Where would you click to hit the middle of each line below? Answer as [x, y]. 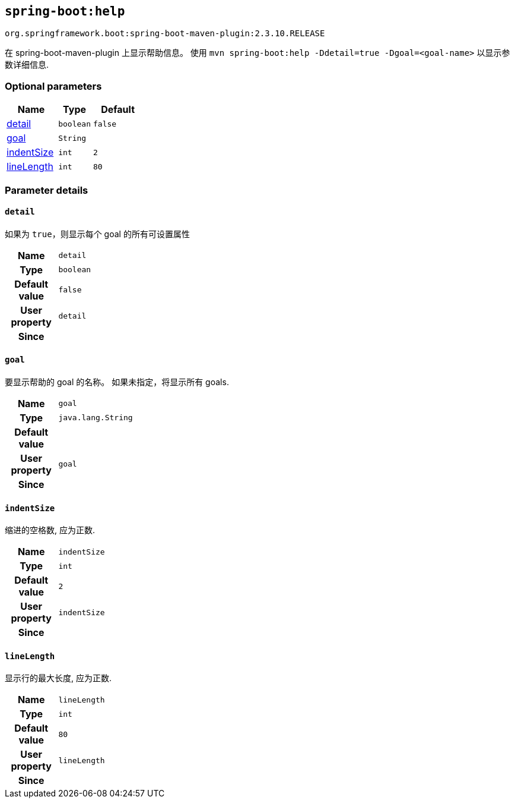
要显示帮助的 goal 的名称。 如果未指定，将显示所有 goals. [117, 382]
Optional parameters [53, 86]
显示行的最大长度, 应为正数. [58, 678]
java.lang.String [96, 418]
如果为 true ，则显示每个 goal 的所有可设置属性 [97, 234]
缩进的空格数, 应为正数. [50, 530]
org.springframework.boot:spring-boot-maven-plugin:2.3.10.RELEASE [165, 34]
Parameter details [47, 190]
